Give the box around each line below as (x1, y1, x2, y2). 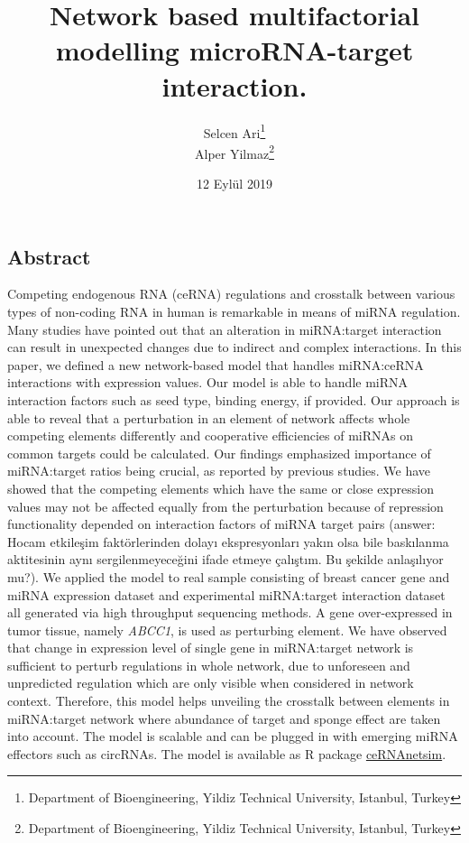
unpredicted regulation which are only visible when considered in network (7, 673, 414, 692)
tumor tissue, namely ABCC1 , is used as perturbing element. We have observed (7, 620, 447, 639)
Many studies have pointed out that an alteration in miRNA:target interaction (7, 320, 442, 338)
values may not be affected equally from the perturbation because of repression (7, 496, 444, 515)
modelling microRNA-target (55, 32, 414, 69)
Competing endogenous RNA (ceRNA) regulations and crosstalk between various (7, 284, 455, 303)
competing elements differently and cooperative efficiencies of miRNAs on (7, 426, 414, 445)
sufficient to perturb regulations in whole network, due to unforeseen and (7, 655, 410, 674)
